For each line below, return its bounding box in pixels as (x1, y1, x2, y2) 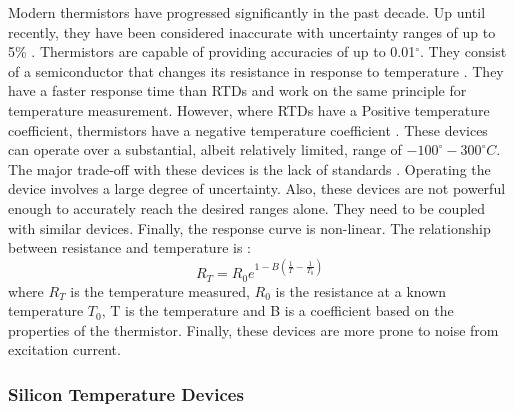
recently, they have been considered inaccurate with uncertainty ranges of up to (8, 21, 496, 42)
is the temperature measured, (70, 280, 250, 301)
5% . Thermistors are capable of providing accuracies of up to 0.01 (8, 41, 416, 62)
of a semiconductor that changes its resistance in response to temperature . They (8, 60, 504, 81)
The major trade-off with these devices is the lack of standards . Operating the (8, 158, 491, 179)
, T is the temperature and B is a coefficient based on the (101, 300, 454, 321)
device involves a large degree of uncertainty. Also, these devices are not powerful (8, 178, 506, 199)
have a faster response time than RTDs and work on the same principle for (8, 80, 467, 101)
